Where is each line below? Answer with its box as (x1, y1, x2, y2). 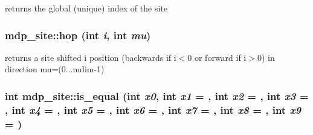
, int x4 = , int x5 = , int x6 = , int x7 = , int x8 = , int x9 (5, 102, 302, 117)
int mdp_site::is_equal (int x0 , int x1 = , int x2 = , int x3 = (5, 88, 309, 103)
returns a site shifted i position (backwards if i (5, 51, 176, 63)
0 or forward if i (187, 51, 247, 63)
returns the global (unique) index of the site (5, 2, 167, 14)
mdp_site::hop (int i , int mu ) (5, 27, 151, 42)
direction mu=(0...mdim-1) (5, 63, 105, 75)
